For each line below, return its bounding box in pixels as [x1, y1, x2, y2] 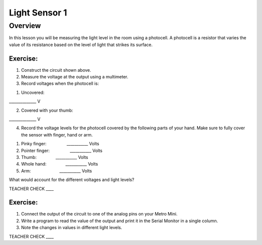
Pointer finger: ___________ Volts [21, 148, 103, 153]
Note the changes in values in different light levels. [21, 225, 122, 230]
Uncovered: [21, 90, 45, 95]
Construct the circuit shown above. [21, 67, 92, 73]
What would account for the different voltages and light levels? [9, 177, 134, 183]
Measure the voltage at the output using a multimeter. [21, 74, 129, 80]
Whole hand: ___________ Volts [21, 161, 98, 167]
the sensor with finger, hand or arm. [21, 132, 93, 138]
